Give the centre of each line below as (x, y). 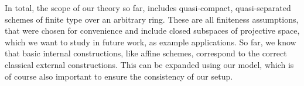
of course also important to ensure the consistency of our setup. (119, 76)
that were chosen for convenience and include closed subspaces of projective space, (152, 31)
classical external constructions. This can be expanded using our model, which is (149, 64)
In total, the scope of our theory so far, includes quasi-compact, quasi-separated (148, 8)
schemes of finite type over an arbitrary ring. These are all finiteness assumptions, (152, 19)
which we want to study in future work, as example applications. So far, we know (151, 42)
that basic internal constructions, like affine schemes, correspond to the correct (146, 53)
